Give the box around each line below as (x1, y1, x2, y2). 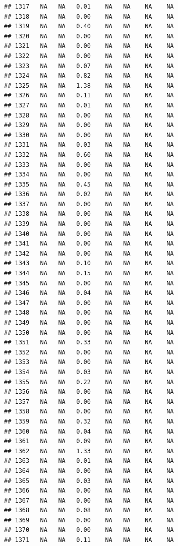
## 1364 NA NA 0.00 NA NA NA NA (4, 467, 174, 474)
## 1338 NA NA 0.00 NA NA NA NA (4, 210, 174, 218)
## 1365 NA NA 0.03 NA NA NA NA (4, 477, 174, 484)
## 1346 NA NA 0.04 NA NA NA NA (4, 289, 174, 297)
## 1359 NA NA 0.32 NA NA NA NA (4, 417, 174, 425)
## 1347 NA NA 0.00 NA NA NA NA (4, 299, 174, 307)
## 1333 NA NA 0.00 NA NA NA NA (4, 161, 174, 168)
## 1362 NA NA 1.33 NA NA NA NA (4, 447, 174, 455)
